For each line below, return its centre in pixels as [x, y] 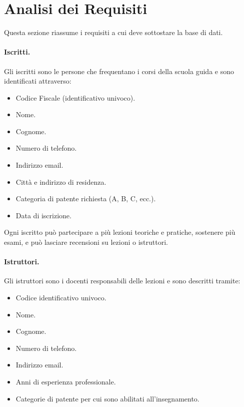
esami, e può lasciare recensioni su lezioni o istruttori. [86, 242]
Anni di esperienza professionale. [66, 381]
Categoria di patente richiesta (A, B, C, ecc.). [86, 198]
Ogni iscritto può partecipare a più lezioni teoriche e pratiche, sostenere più [120, 232]
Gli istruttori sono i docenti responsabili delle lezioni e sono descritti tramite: [122, 281]
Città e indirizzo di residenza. [61, 181]
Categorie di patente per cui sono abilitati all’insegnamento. [107, 398]
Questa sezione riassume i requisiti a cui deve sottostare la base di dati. [113, 32]
